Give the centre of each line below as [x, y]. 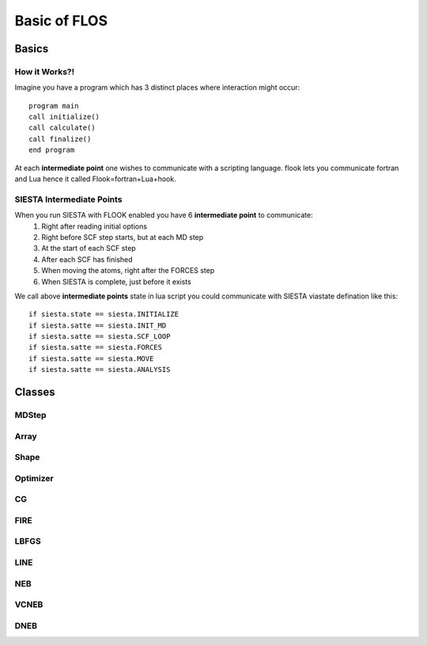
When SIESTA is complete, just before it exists [116, 282]
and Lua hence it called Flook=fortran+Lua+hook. [96, 179]
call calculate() [62, 128]
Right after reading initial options [94, 226]
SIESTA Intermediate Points [68, 199]
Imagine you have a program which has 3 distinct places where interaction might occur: [157, 88]
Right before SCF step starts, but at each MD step [123, 237]
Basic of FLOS [61, 21]
